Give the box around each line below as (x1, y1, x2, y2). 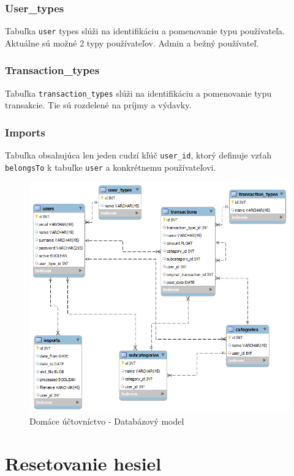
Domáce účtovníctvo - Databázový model (29, 414, 184, 427)
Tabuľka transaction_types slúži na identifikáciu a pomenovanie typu (5, 86, 272, 99)
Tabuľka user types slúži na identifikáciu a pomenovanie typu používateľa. (5, 24, 285, 37)
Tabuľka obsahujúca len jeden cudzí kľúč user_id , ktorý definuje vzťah (5, 149, 272, 162)
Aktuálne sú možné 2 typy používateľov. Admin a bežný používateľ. (5, 36, 259, 49)
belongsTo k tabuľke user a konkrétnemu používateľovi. (5, 160, 216, 173)
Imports (5, 124, 45, 139)
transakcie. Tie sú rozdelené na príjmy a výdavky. (5, 99, 192, 111)
